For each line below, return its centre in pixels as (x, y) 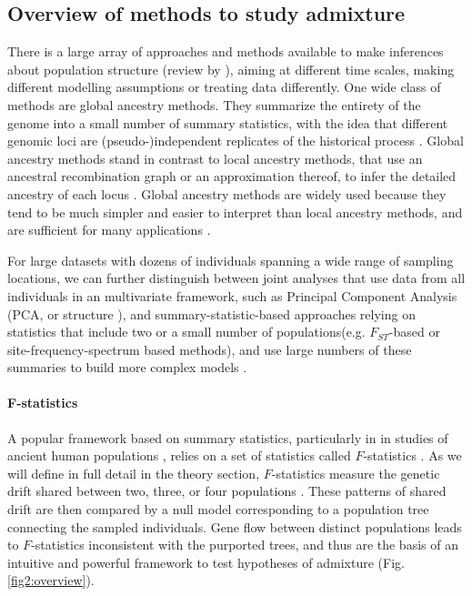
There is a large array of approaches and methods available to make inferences (226, 51)
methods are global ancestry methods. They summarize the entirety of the (214, 104)
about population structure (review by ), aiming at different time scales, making (231, 69)
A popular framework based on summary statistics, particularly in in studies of (228, 437)
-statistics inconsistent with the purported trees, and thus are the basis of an (245, 545)
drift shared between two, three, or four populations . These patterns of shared (227, 491)
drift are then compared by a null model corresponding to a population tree (218, 509)
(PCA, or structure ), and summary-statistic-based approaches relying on (211, 313)
